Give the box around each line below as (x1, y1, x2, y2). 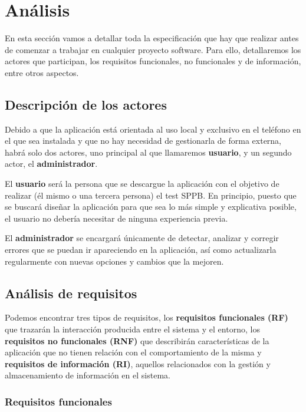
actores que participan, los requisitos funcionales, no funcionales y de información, (5, 55, 301, 67)
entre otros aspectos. (5, 66, 79, 78)
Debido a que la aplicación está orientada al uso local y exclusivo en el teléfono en (5, 123, 301, 135)
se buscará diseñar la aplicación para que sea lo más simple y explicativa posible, (5, 200, 297, 213)
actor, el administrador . (5, 157, 98, 170)
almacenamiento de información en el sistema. (5, 369, 170, 381)
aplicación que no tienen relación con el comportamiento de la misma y (5, 346, 262, 358)
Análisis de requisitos (5, 284, 137, 302)
